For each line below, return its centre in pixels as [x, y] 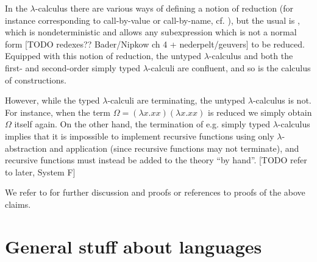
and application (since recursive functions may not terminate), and [174, 148]
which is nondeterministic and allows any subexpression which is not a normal [151, 32]
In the [16, 8]
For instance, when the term [58, 112]
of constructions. [36, 80]
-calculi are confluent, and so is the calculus [229, 67]
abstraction [26, 148]
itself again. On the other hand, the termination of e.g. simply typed [142, 124]
